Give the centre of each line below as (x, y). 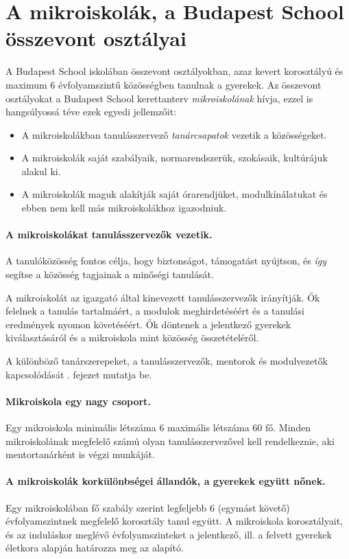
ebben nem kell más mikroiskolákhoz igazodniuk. (124, 208)
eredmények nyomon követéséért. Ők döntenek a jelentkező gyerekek (148, 324)
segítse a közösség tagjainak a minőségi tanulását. (110, 274)
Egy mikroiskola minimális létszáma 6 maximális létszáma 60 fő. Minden (158, 427)
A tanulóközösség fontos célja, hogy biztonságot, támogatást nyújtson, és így (166, 261)
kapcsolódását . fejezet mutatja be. (79, 374)
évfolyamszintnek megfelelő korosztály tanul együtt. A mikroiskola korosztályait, (174, 521)
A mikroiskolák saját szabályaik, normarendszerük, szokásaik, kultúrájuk (174, 158)
